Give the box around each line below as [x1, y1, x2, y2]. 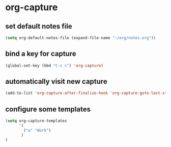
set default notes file [5, 22, 72, 31]
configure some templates [5, 105, 91, 113]
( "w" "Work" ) [23, 128, 51, 133]
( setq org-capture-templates [5, 118, 67, 124]
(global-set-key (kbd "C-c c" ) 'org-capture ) [5, 63, 103, 68]
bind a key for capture [5, 50, 76, 58]
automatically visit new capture [5, 77, 108, 86]
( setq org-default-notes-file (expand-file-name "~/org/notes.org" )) [5, 35, 156, 40]
